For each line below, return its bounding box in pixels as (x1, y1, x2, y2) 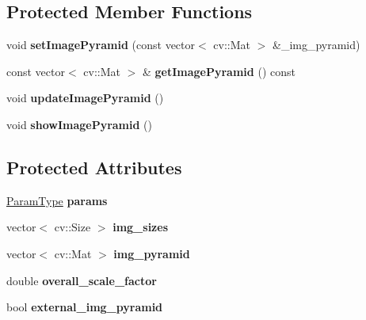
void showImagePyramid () (6, 116, 153, 132)
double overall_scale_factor (6, 272, 157, 288)
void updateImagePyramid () (6, 90, 164, 106)
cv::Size (54, 219, 91, 235)
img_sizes (112, 219, 168, 235)
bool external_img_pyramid (6, 299, 163, 315)
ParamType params (6, 192, 108, 208)
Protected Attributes (6, 154, 182, 179)
